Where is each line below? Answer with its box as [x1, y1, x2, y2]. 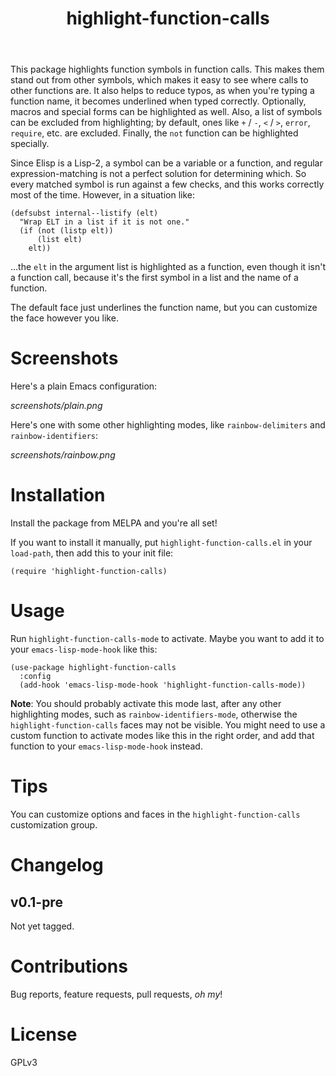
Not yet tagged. [10, 920, 75, 932]
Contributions [10, 955, 128, 978]
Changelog [10, 854, 104, 877]
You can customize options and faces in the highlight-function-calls [10, 808, 301, 820]
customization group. [10, 818, 98, 831]
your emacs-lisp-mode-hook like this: [10, 643, 158, 655]
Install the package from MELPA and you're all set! [10, 517, 218, 529]
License [10, 1023, 78, 1046]
